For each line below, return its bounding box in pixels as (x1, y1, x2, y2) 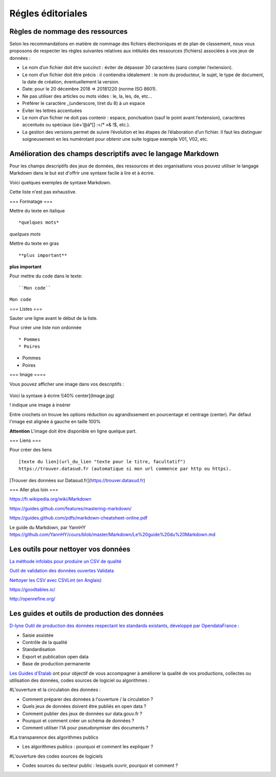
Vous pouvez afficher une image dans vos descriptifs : (9, 381, 125, 387)
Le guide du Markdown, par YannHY (9, 524, 86, 530)
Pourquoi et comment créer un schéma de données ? (22, 717, 134, 724)
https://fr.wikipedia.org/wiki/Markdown (9, 496, 91, 502)
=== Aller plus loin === (9, 486, 59, 492)
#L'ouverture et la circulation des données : (9, 686, 101, 693)
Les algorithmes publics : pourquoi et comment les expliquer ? (22, 744, 153, 750)
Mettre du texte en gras (9, 241, 59, 247)
